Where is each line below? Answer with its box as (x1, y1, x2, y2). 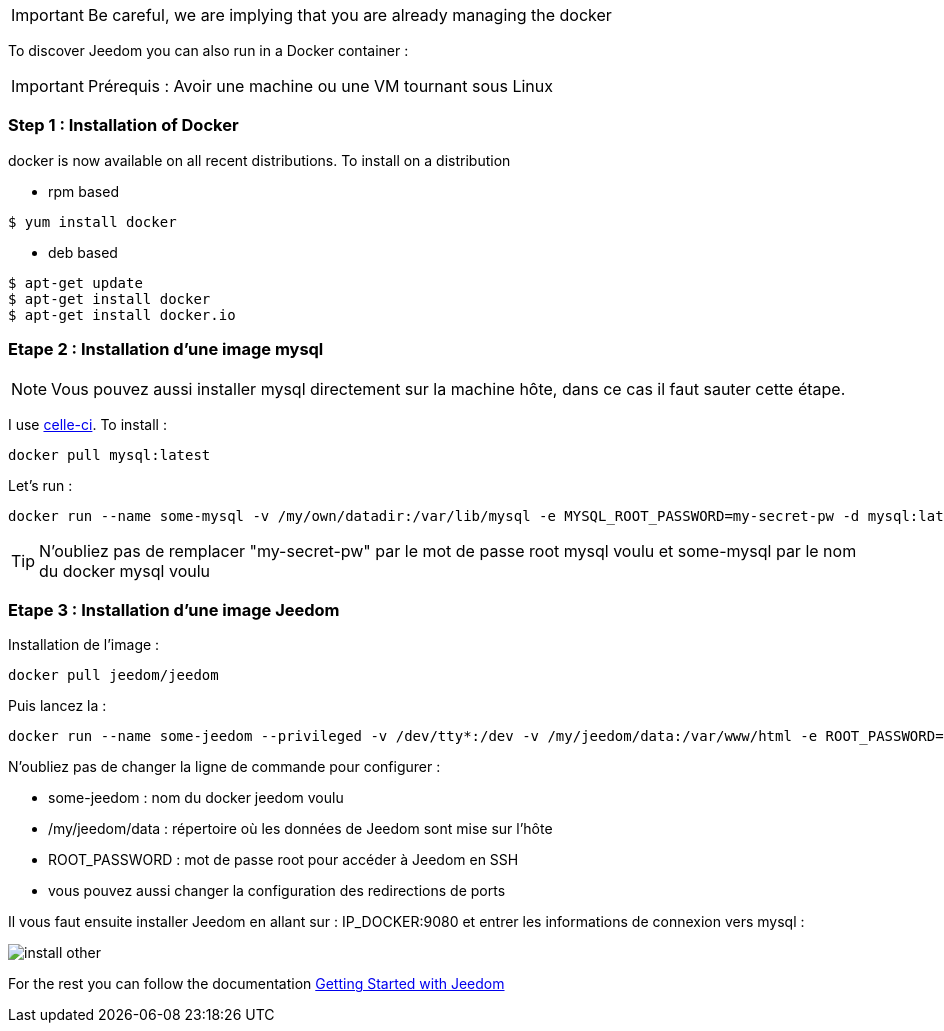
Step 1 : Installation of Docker (8, 115, 239, 136)
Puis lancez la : (8, 697, 107, 715)
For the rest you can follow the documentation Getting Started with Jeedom (8, 975, 505, 993)
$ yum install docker (8, 213, 177, 230)
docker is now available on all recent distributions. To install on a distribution (8, 151, 511, 169)
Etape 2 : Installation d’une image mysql (8, 339, 324, 360)
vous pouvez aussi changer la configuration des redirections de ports (48, 882, 506, 900)
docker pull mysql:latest (8, 446, 211, 463)
